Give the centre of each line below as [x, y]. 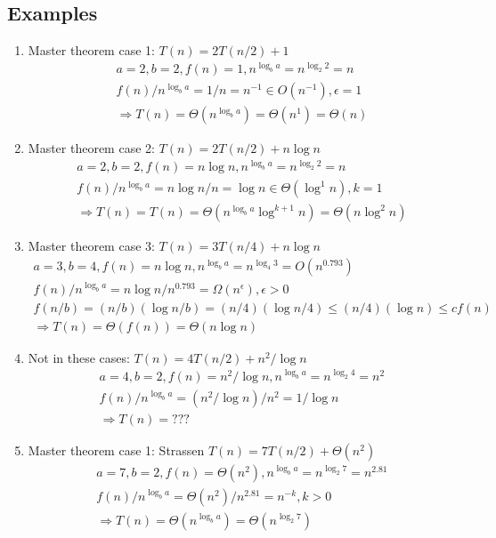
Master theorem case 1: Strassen [116, 450]
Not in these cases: [79, 357]
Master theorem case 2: [91, 148]
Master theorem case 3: [91, 246]
